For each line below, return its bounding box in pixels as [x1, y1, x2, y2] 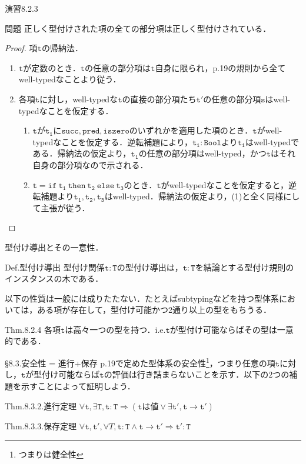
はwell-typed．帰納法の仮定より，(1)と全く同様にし [104, 190, 300, 202]
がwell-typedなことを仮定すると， [161, 178, 288, 191]
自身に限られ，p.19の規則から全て [155, 61, 286, 74]
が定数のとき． [23, 61, 81, 74]
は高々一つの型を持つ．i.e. [65, 323, 166, 335]
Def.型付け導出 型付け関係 [5, 261, 105, 273]
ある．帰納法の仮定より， [32, 147, 131, 159]
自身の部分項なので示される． [32, 158, 148, 171]
